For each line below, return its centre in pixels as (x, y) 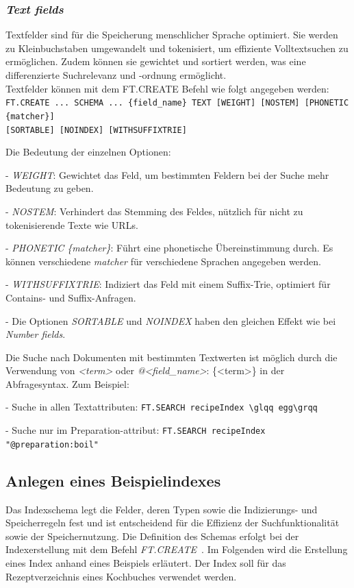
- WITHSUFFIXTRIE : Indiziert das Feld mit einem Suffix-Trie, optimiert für (168, 284)
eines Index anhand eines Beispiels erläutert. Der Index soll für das (146, 563)
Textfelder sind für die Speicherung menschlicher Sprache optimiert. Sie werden (172, 35)
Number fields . (36, 334)
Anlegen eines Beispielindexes (113, 480)
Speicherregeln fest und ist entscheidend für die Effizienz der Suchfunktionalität (173, 523)
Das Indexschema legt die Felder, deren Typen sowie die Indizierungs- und (162, 509)
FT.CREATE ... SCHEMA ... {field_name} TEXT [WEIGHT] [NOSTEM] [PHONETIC (177, 103)
